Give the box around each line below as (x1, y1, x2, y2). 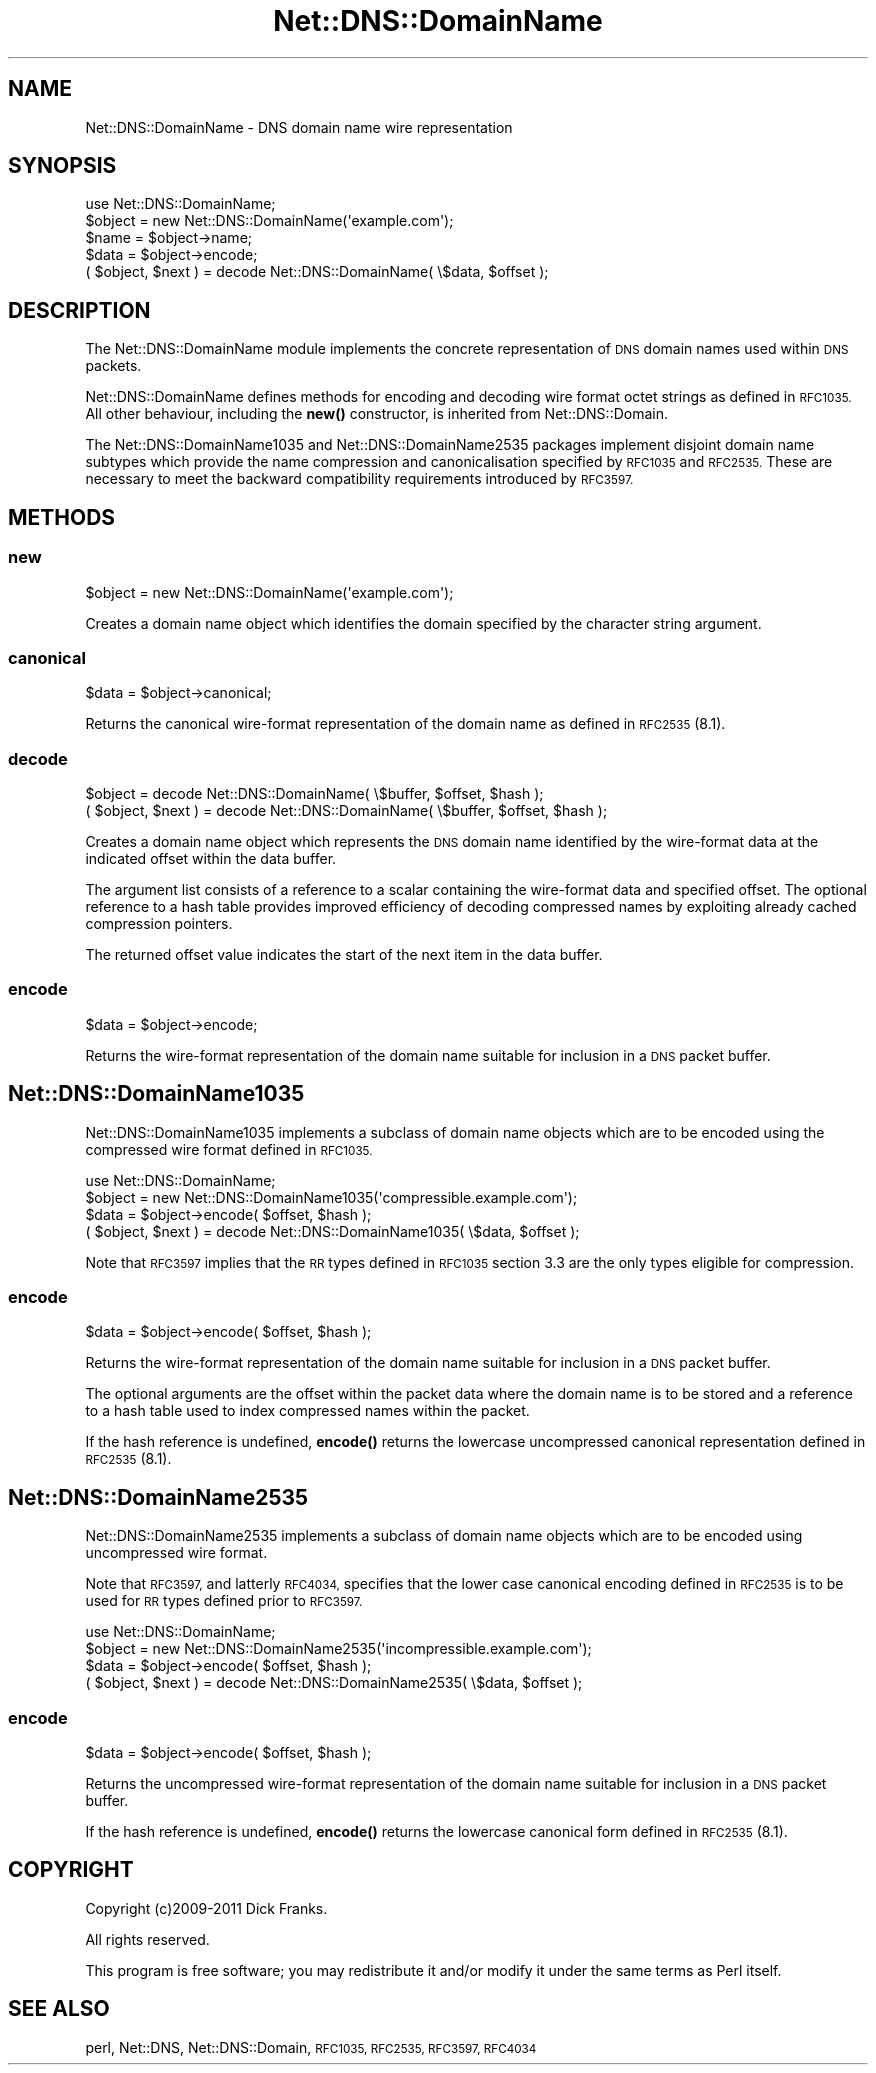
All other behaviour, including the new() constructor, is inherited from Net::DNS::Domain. (85, 405, 668, 423)
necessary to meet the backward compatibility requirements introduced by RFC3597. (85, 470, 634, 488)
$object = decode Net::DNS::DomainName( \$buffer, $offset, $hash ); (85, 785, 544, 802)
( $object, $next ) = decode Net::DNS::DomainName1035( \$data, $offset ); (85, 1222, 580, 1240)
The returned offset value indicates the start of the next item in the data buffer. (85, 946, 603, 963)
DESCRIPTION (8, 297, 151, 323)
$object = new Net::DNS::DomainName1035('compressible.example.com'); (85, 1188, 578, 1206)
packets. (85, 357, 142, 375)
